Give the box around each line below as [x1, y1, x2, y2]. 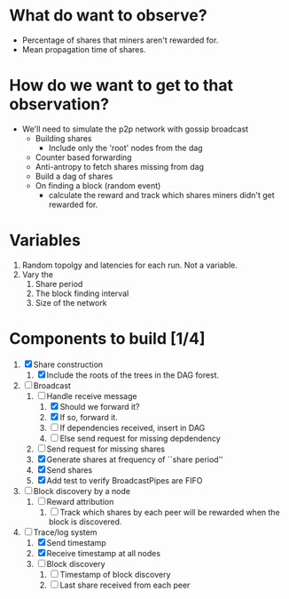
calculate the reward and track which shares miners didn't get [48, 189, 275, 200]
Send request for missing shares [46, 443, 166, 454]
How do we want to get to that [9, 76, 233, 96]
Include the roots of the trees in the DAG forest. [46, 370, 220, 380]
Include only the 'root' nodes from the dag [48, 142, 203, 153]
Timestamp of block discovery [59, 569, 171, 579]
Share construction [33, 359, 104, 370]
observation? [9, 94, 109, 115]
